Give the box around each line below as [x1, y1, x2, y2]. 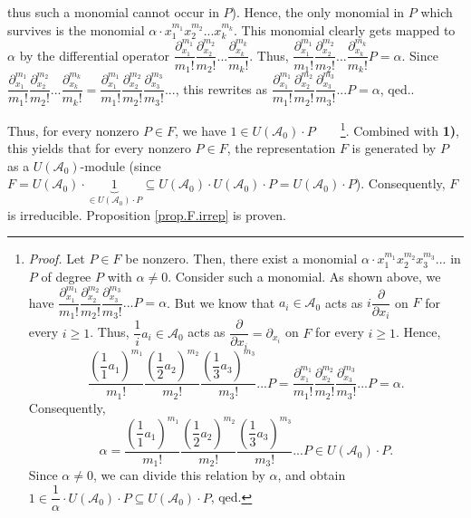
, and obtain [277, 465, 346, 484]
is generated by [351, 139, 437, 158]
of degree [41, 266, 91, 285]
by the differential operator [19, 45, 170, 64]
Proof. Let [28, 249, 85, 268]
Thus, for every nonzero [7, 120, 139, 139]
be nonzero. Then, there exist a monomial [125, 249, 358, 268]
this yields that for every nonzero [7, 139, 191, 158]
